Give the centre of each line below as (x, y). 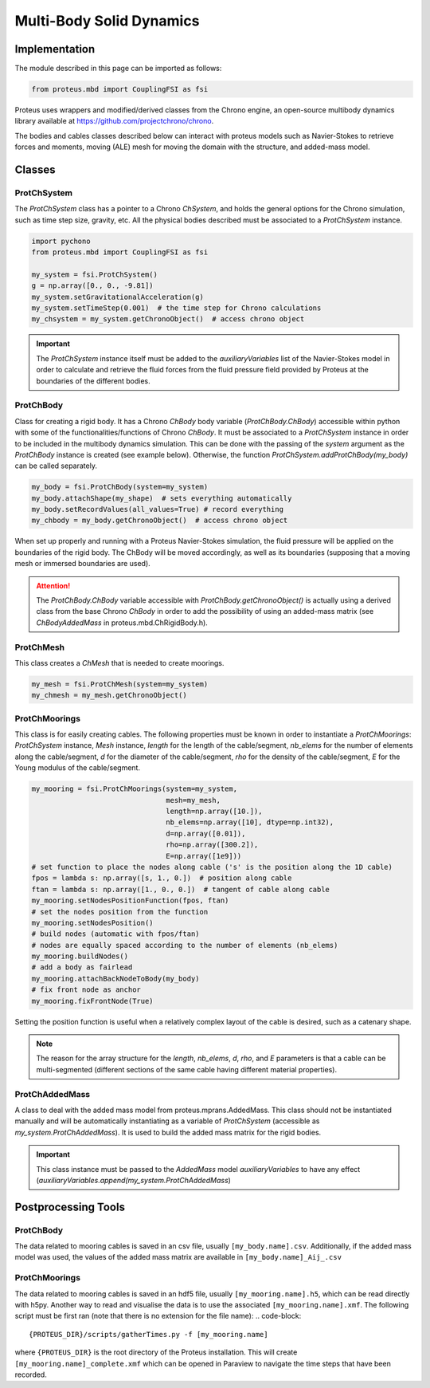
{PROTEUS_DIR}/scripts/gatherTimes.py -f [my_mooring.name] (149, 1334)
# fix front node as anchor (86, 990)
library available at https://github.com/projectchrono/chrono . (114, 121)
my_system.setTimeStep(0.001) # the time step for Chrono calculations (176, 308)
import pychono (61, 241)
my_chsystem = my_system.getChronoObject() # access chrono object (168, 319)
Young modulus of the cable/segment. (78, 768)
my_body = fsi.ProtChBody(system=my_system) (120, 487)
